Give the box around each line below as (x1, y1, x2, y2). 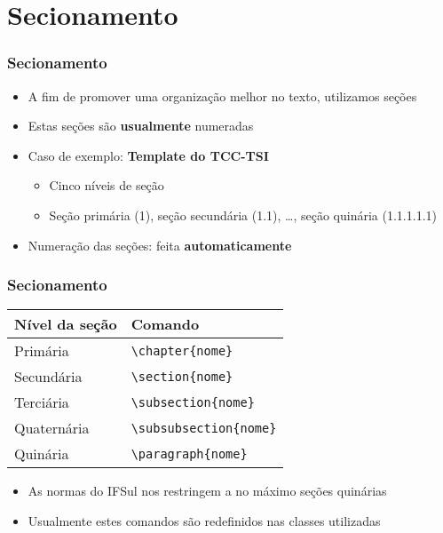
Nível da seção (14, 314, 117, 335)
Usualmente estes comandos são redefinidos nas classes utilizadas (28, 511, 381, 529)
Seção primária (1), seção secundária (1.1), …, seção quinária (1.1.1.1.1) (49, 205, 437, 224)
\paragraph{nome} (131, 446, 248, 461)
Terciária (14, 392, 69, 413)
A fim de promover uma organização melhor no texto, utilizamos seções (28, 86, 417, 105)
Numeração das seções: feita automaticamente (28, 235, 292, 254)
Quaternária (14, 418, 90, 439)
